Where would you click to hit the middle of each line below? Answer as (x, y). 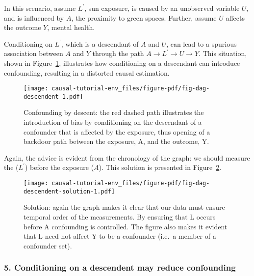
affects (235, 17)
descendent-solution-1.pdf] (69, 191)
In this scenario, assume (40, 8)
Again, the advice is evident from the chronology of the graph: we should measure (127, 157)
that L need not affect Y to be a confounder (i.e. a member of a (120, 236)
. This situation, (223, 53)
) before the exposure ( (59, 167)
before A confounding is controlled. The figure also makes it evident (126, 226)
